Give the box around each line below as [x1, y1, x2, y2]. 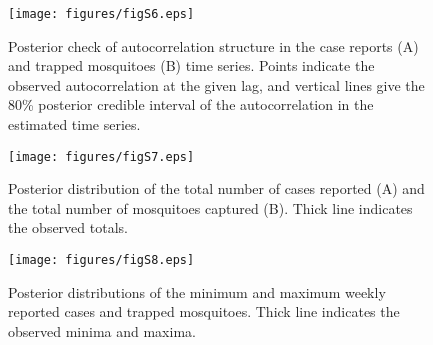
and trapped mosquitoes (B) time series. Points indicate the [8, 55, 375, 76]
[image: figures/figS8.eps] [8, 253, 195, 268]
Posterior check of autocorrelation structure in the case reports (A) [8, 35, 419, 56]
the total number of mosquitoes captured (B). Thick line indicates [8, 197, 413, 218]
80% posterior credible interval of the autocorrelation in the [8, 94, 374, 115]
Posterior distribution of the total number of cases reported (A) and [8, 178, 425, 199]
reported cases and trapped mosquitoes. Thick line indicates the [8, 301, 400, 322]
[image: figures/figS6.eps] [8, 7, 195, 21]
